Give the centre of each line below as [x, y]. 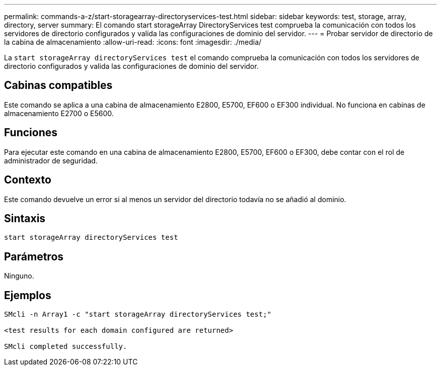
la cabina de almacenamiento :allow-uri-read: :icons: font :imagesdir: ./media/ [133, 42]
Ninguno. [19, 276]
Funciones [31, 133]
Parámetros [34, 256]
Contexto [28, 180]
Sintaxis [25, 218]
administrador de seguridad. [51, 160]
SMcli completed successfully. [66, 347]
